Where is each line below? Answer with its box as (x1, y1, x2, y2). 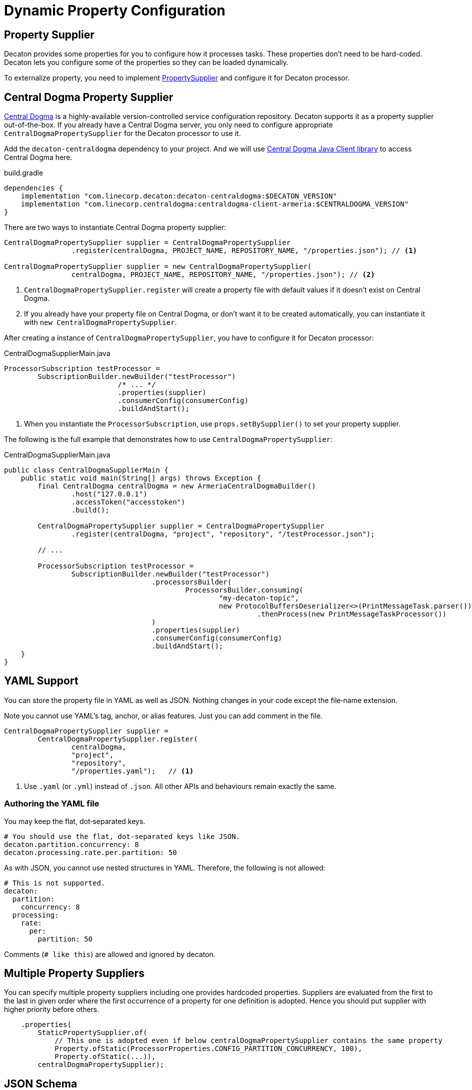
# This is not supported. (4, 878, 105, 887)
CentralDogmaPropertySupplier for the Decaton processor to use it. (4, 129, 241, 138)
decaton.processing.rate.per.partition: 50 (4, 848, 177, 856)
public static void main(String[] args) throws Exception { (20, 474, 261, 482)
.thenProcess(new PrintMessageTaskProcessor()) (256, 610, 447, 618)
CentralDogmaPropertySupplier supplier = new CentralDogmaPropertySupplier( (4, 262, 312, 271)
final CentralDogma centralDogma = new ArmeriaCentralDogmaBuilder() (37, 482, 316, 490)
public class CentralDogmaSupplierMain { (4, 466, 168, 474)
